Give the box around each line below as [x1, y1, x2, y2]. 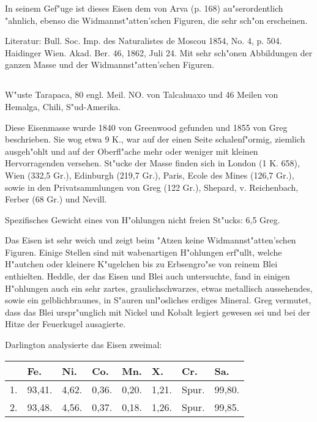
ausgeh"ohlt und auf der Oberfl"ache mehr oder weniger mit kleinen [5, 144, 258, 157]
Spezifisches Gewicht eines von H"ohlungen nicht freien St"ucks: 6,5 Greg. [5, 213, 280, 226]
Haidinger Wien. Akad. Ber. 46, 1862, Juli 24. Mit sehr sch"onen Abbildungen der [5, 46, 313, 59]
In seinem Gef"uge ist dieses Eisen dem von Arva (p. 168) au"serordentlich [5, 2, 283, 14]
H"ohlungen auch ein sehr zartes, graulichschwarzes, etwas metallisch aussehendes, [5, 281, 313, 294]
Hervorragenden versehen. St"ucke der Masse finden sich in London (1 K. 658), [5, 157, 300, 169]
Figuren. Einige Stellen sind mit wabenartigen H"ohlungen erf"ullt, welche [5, 245, 282, 258]
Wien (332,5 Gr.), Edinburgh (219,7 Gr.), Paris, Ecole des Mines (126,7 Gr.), [5, 168, 294, 181]
